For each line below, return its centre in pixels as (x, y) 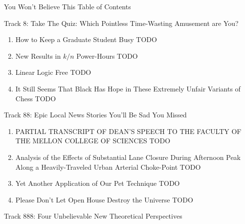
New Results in (38, 56)
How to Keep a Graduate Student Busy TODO (86, 39)
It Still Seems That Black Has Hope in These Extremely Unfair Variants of (128, 88)
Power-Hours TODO (107, 56)
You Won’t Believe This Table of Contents (67, 6)
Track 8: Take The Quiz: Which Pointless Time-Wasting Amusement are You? (121, 23)
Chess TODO (36, 98)
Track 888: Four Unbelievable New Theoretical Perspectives (93, 216)
